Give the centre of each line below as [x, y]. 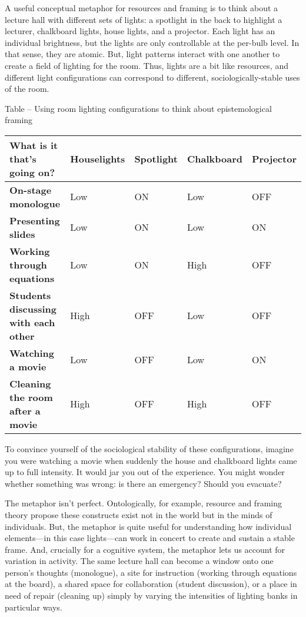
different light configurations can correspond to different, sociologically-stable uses [152, 77]
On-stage [31, 190]
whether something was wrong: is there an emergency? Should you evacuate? [143, 483]
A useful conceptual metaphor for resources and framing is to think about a [142, 8]
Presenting [35, 220]
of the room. [27, 89]
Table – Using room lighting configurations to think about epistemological [138, 108]
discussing [33, 308]
